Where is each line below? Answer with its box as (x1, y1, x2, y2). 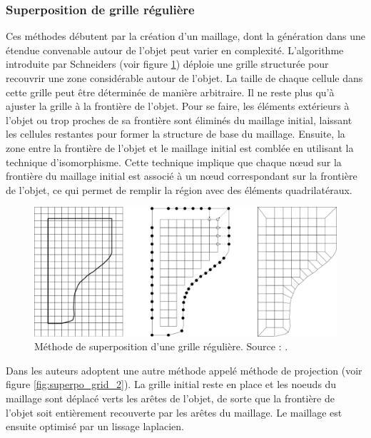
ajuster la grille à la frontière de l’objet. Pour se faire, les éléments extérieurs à (6, 98, 350, 113)
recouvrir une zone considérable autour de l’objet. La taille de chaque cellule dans (6, 71, 363, 85)
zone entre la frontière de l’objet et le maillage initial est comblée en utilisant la (6, 140, 354, 155)
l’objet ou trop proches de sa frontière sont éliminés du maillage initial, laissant (6, 112, 352, 127)
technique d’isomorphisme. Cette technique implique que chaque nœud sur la (6, 154, 342, 169)
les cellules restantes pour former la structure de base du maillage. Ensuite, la (6, 126, 345, 141)
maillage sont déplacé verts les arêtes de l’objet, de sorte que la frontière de (6, 391, 335, 406)
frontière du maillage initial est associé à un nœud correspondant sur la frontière (6, 168, 357, 183)
